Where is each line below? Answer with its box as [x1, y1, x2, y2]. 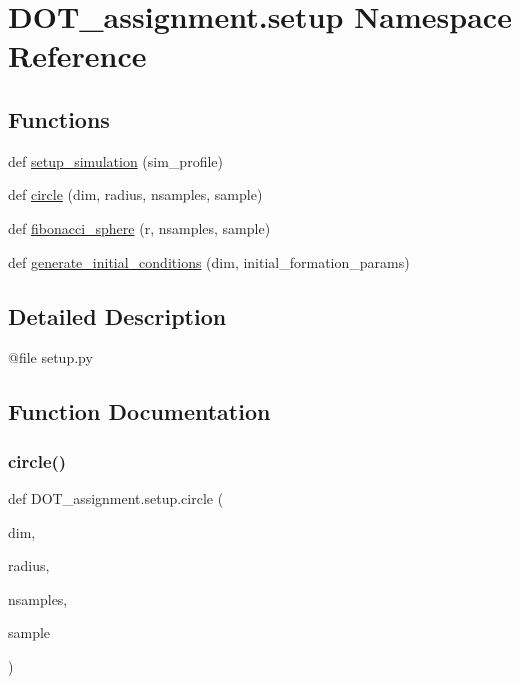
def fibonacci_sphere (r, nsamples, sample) [8, 217, 271, 238]
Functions [8, 103, 110, 134]
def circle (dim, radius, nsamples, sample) [8, 184, 263, 205]
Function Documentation [8, 396, 271, 427]
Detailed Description [8, 300, 227, 331]
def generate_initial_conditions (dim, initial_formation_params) [8, 251, 410, 272]
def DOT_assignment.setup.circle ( [8, 487, 224, 508]
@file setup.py [8, 347, 93, 368]
